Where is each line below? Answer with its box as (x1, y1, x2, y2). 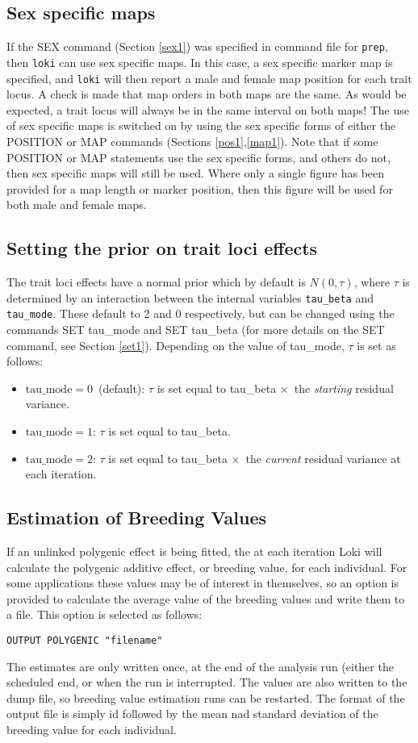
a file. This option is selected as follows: (6, 606, 203, 623)
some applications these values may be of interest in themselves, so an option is (6, 574, 399, 591)
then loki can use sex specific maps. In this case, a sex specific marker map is (6, 53, 393, 70)
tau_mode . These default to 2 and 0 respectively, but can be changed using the (6, 305, 395, 322)
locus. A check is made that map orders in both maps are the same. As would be (6, 86, 407, 102)
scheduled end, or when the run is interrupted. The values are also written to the (6, 674, 408, 691)
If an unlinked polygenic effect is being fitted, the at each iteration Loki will (6, 542, 382, 559)
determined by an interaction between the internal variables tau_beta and (6, 289, 374, 306)
